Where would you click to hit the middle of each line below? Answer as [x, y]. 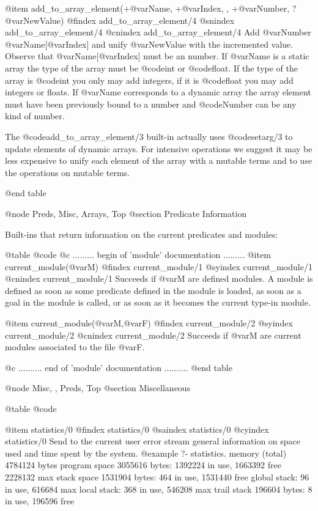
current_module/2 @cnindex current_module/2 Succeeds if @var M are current [153, 335]
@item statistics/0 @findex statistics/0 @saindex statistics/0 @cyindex [137, 429]
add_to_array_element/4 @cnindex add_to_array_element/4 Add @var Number [158, 32]
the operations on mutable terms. [68, 172]
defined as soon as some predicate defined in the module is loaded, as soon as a [153, 290]
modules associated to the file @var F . [75, 347]
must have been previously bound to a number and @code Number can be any [151, 104]
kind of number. [35, 116]
